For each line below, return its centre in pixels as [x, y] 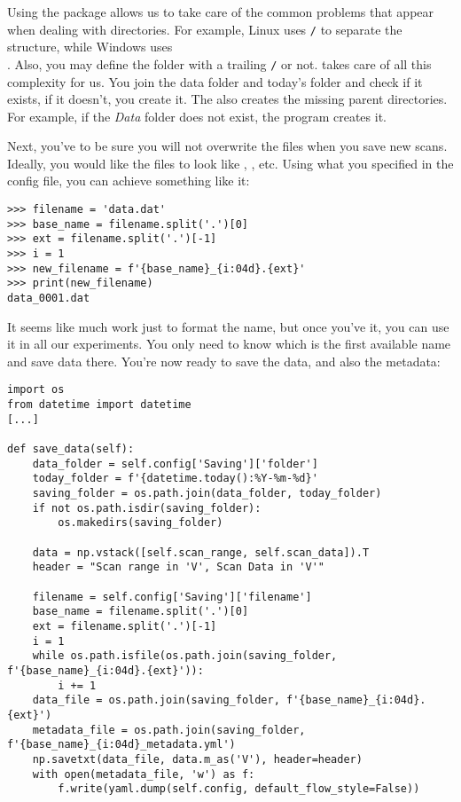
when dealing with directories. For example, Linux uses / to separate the [205, 29]
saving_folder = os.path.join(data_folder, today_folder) [207, 494]
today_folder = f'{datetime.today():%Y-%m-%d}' [175, 479]
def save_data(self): [71, 449]
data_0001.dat [49, 298]
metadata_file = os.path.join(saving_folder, [169, 730]
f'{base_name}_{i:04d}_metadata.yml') [121, 745]
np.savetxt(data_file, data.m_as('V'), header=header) [197, 759]
